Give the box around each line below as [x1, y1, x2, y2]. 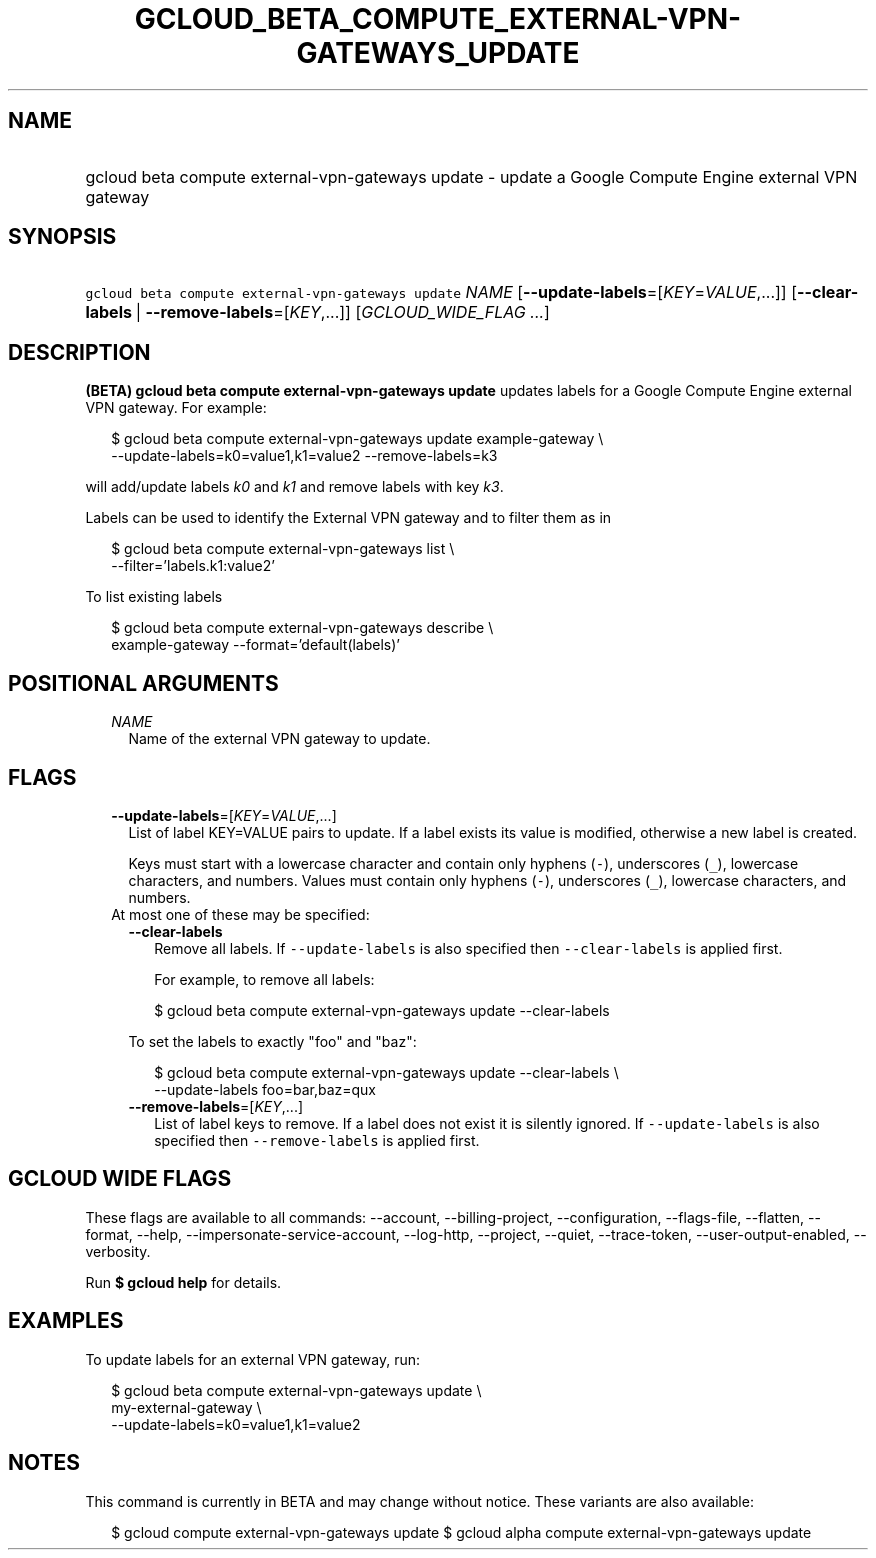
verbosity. [85, 1242, 151, 1260]
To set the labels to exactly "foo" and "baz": [128, 1032, 417, 1050]
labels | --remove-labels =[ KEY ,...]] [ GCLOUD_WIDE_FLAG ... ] [85, 302, 550, 323]
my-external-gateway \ [111, 1398, 262, 1416]
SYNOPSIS [8, 224, 117, 250]
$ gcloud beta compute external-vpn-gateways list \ [111, 540, 455, 558]
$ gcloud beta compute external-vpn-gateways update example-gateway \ [111, 430, 604, 448]
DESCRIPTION [8, 339, 151, 365]
